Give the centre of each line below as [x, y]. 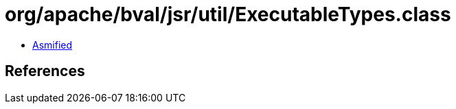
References [45, 71]
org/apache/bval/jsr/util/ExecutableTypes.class [228, 14]
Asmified [53, 45]
